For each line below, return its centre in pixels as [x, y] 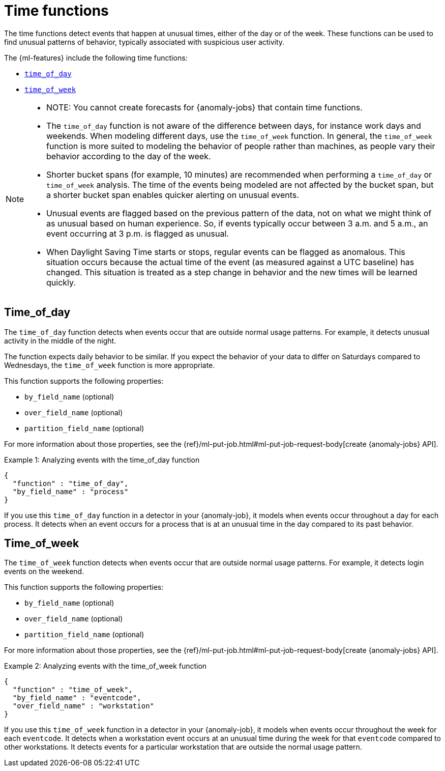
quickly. [61, 282]
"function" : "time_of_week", [72, 690]
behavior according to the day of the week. [129, 156]
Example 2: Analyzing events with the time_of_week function [106, 666]
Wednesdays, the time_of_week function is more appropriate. [110, 365]
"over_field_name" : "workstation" [83, 706]
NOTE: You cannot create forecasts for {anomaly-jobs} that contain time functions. [204, 107]
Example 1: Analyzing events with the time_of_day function [102, 460]
